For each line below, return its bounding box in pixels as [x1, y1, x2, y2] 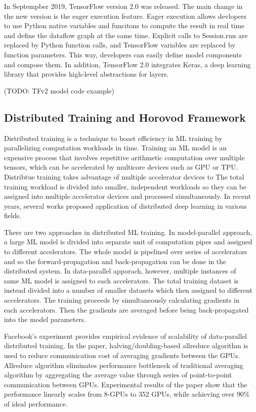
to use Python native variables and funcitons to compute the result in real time [4, 20, 245, 31]
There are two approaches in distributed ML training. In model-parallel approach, [4, 227, 252, 237]
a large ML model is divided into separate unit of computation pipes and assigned [4, 236, 253, 247]
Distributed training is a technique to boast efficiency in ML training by [4, 133, 222, 143]
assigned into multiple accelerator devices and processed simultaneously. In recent [4, 191, 251, 201]
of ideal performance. [4, 398, 68, 409]
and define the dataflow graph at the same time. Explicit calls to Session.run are [4, 30, 248, 40]
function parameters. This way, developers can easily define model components [4, 49, 242, 59]
